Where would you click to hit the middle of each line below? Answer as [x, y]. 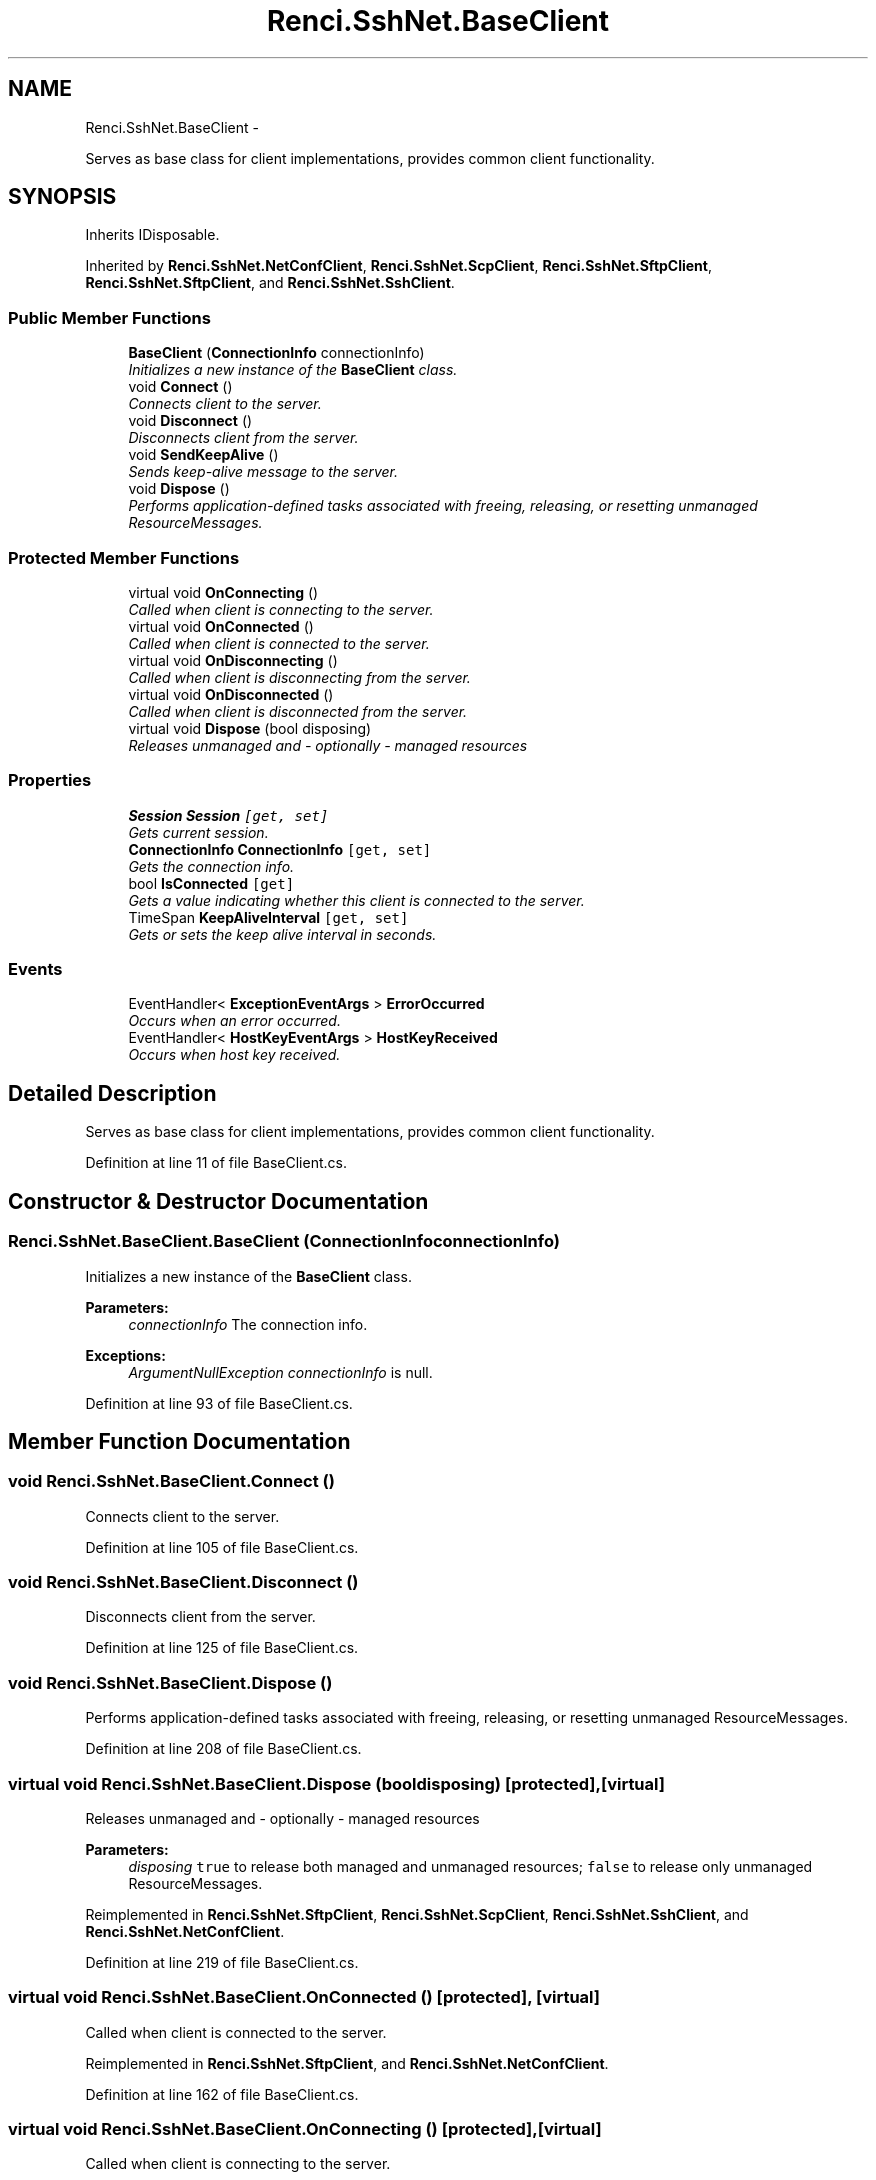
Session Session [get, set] [228, 815]
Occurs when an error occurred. [234, 1021]
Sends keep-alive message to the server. [263, 472]
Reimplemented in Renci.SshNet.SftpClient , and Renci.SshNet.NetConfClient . [347, 2063]
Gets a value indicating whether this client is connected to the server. [356, 900]
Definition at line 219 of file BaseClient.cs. [222, 1962]
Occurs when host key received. [234, 1055]
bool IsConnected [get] [211, 883]
